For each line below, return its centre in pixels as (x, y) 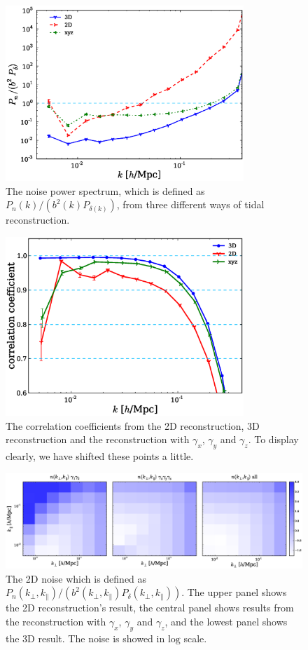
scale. (195, 638)
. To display (273, 439)
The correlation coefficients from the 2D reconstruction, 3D (133, 425)
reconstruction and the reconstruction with (98, 439)
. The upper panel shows (234, 592)
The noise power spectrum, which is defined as (105, 190)
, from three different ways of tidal (190, 204)
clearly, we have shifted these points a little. (100, 456)
